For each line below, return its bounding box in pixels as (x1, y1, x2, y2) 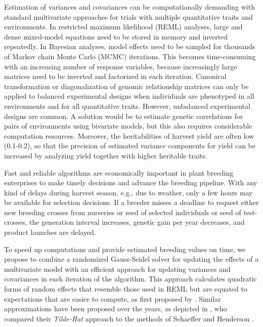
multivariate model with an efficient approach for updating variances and (4, 263, 231, 274)
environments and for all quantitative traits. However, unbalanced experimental (4, 100, 250, 111)
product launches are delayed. (4, 227, 96, 237)
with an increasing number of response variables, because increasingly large (4, 61, 237, 71)
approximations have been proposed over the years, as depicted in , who (4, 303, 227, 314)
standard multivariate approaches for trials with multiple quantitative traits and (4, 11, 253, 22)
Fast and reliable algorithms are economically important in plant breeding (4, 167, 234, 178)
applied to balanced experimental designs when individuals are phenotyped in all (4, 91, 254, 101)
